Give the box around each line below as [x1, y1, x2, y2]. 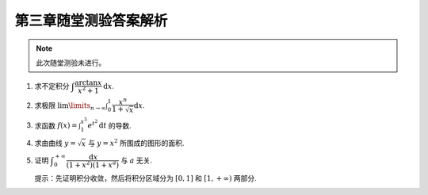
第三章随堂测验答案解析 [14, 12, 168, 29]
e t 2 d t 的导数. [87, 118, 132, 130]
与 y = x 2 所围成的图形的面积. [87, 137, 185, 148]
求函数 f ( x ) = [34, 120, 78, 130]
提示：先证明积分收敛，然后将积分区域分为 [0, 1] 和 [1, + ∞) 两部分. [34, 173, 257, 182]
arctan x [75, 78, 102, 87]
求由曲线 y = [34, 139, 77, 148]
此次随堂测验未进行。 [36, 58, 106, 67]
